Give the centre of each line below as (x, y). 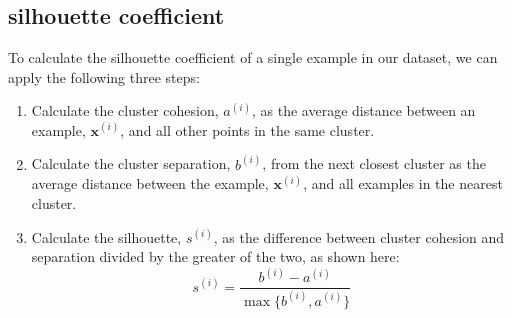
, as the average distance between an (364, 110)
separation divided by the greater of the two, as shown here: (215, 256)
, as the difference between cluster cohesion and (359, 236)
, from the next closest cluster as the (374, 163)
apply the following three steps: (104, 76)
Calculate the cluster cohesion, (125, 110)
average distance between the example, (150, 183)
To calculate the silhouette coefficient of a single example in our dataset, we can (253, 57)
